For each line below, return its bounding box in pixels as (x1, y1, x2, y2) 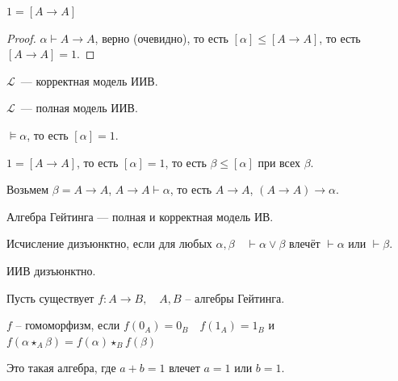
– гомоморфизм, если (15, 316, 120, 333)
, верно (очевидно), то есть (94, 29, 228, 46)
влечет (169, 359, 200, 376)
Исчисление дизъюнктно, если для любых (6, 235, 212, 252)
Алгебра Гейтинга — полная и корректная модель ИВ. (6, 207, 274, 224)
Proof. (6, 29, 36, 46)
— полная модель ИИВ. (20, 99, 138, 116)
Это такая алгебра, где (6, 359, 116, 376)
